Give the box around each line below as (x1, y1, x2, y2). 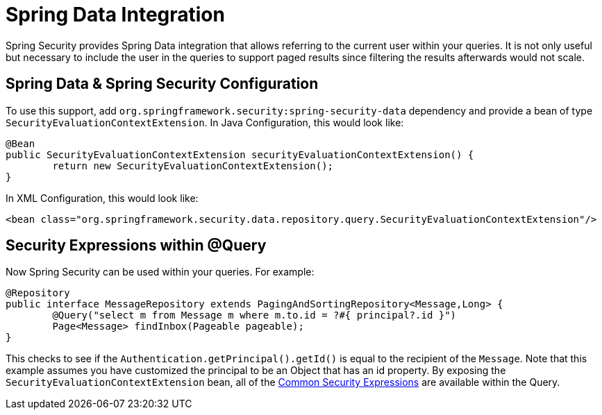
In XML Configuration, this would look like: (6, 192, 199, 204)
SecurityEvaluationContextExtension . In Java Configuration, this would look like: (6, 116, 404, 128)
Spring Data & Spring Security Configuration (6, 75, 319, 93)
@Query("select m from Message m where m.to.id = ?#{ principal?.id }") (52, 310, 457, 321)
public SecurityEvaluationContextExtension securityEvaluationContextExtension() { (6, 149, 474, 160)
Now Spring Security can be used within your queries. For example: (6, 266, 315, 278)
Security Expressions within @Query (6, 237, 267, 255)
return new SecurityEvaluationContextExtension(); (52, 160, 334, 171)
